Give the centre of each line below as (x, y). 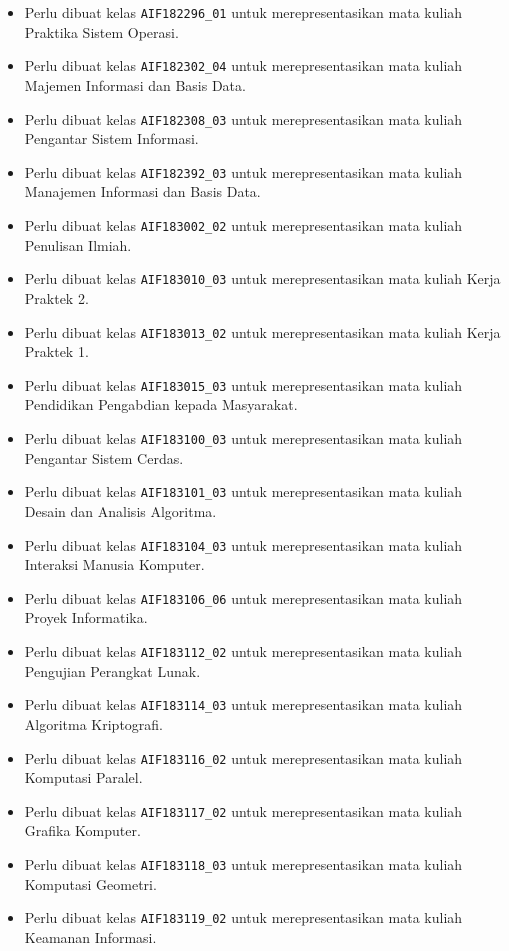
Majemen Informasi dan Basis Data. (135, 84)
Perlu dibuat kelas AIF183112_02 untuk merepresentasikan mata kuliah (243, 651)
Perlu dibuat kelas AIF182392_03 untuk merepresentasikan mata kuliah (243, 171)
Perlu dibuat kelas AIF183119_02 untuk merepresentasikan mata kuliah (243, 917)
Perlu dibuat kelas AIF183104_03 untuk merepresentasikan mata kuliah (243, 544)
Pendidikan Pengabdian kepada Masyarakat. (161, 404)
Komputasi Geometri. (90, 883)
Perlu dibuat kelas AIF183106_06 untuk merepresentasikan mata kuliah (243, 597)
